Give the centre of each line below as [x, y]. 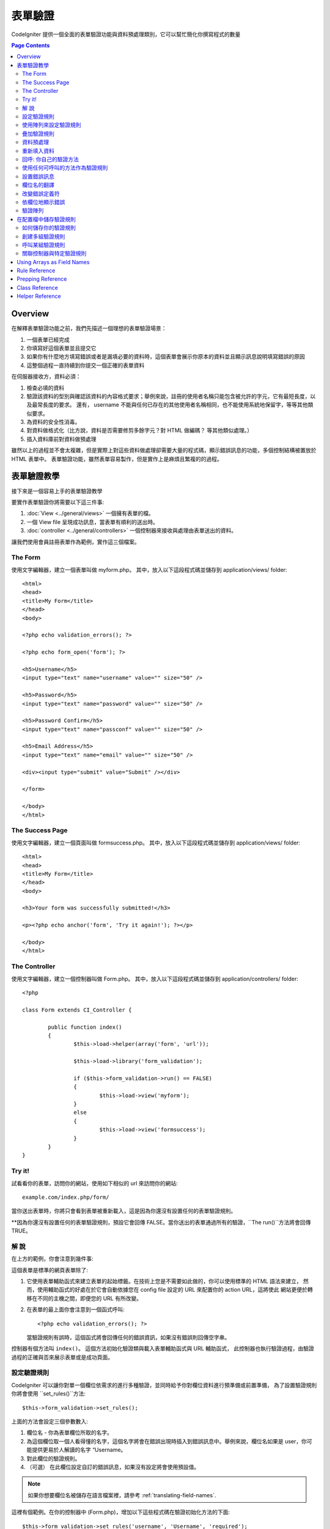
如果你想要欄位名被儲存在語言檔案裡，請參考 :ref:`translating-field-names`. [122, 1495]
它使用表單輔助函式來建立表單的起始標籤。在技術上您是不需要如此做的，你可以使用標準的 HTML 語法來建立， [164, 1281]
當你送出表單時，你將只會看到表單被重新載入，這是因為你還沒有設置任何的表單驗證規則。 [124, 1211]
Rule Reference [36, 271]
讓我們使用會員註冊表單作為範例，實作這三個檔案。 [75, 542]
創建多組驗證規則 [44, 236]
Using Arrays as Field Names [53, 262]
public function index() [85, 1027]
